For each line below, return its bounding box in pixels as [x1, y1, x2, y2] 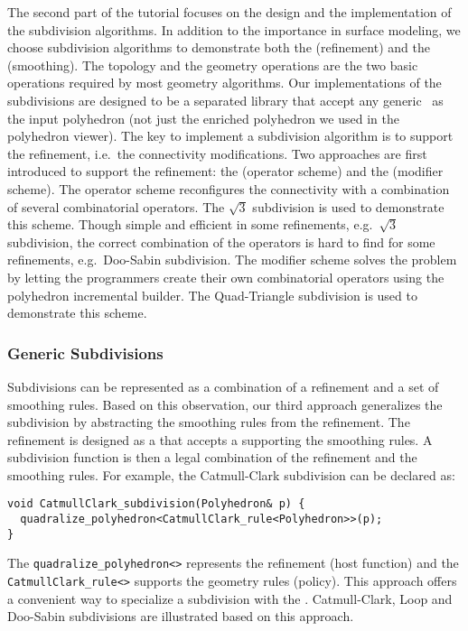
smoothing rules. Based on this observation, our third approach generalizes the [7, 394, 443, 413]
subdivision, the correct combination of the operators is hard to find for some [7, 232, 435, 251]
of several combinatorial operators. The [7, 197, 225, 216]
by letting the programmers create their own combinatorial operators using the [7, 267, 445, 286]
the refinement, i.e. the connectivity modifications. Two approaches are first [7, 144, 427, 162]
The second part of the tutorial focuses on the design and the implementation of [7, 3, 452, 21]
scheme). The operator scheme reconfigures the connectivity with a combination [7, 179, 450, 198]
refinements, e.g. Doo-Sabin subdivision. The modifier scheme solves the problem [7, 250, 457, 269]
